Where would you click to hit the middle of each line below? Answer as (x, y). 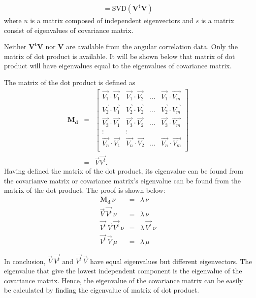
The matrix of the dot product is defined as (70, 82)
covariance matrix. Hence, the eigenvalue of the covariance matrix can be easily (124, 280)
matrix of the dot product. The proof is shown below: (85, 190)
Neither (15, 46)
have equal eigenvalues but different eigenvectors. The (171, 261)
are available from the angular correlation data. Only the (152, 46)
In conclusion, (25, 261)
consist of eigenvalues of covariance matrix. (69, 30)
